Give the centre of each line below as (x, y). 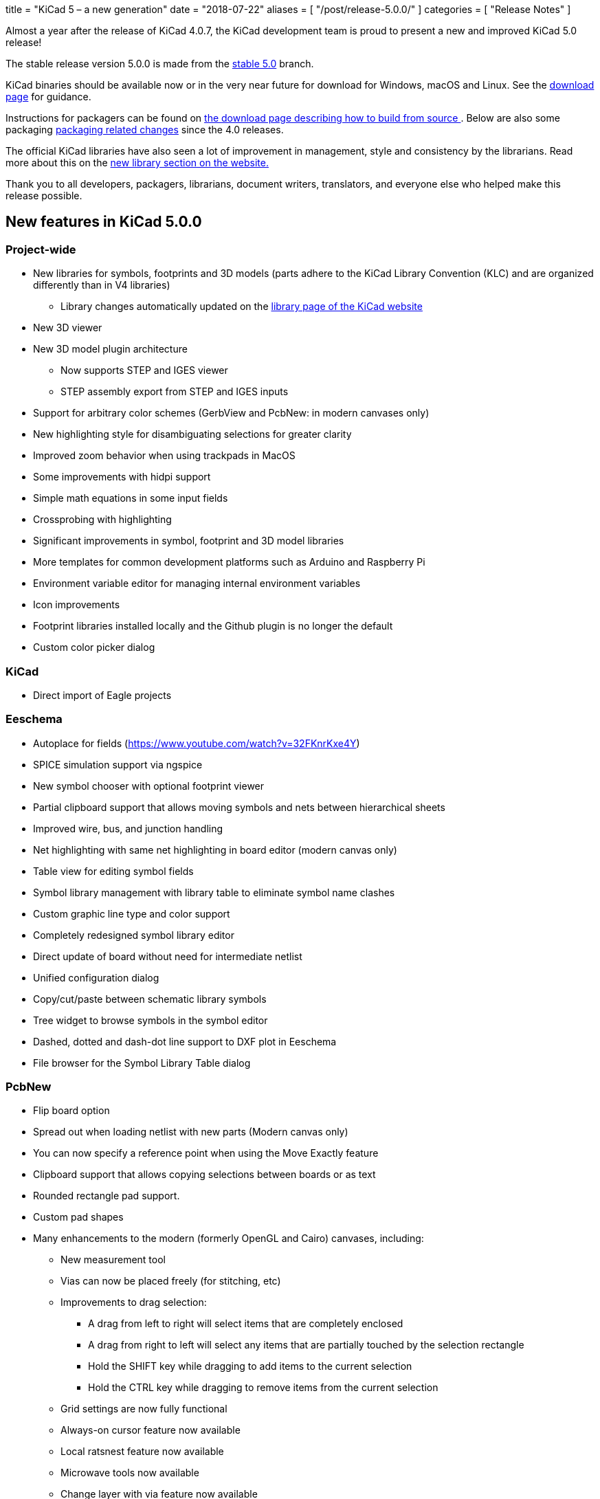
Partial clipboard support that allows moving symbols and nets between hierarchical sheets (239, 807)
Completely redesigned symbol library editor (134, 935)
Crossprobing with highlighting (102, 520)
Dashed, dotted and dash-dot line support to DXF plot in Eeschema (185, 1041)
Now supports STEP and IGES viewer (144, 370)
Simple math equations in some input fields (131, 498)
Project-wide (41, 249)
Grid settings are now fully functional (144, 1409)
